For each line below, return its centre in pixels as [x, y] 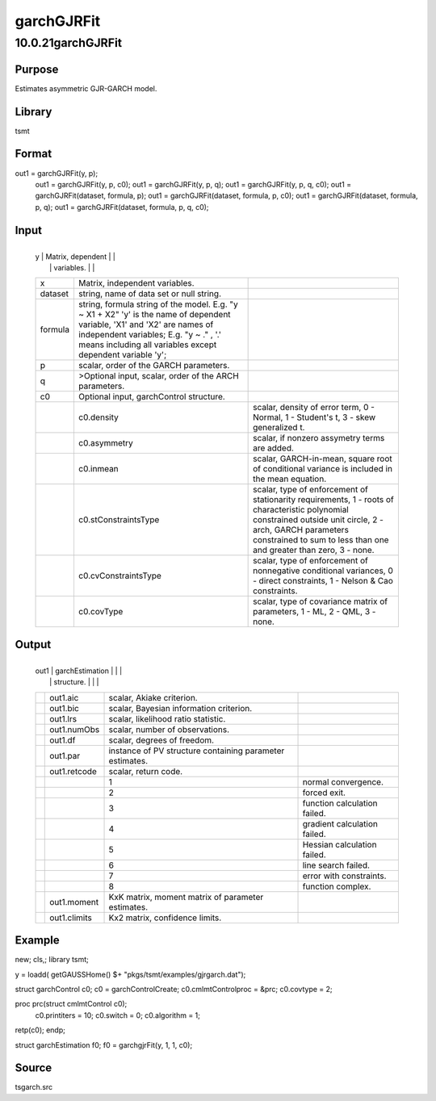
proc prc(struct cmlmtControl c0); [71, 1004]
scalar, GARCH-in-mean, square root [323, 458]
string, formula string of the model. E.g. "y [158, 304]
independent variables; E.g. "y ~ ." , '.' [150, 335]
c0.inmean [98, 469]
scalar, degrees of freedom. [161, 740]
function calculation [340, 803]
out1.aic [64, 697]
